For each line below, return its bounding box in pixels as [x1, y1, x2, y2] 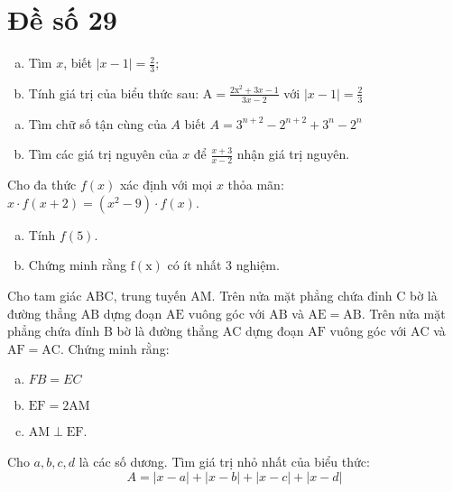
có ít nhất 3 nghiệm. [167, 255, 280, 274]
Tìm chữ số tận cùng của [28, 114, 167, 133]
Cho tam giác [7, 285, 82, 304]
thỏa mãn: [227, 175, 284, 194]
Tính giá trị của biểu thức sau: [28, 83, 199, 102]
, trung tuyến [113, 285, 187, 304]
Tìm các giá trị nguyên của [28, 144, 179, 163]
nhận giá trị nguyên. [236, 144, 350, 163]
